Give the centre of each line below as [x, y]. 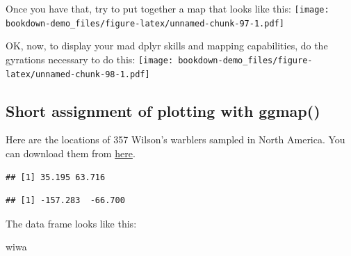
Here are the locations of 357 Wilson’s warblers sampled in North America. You [175, 139]
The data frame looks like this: [71, 223]
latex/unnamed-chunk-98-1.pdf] [78, 74]
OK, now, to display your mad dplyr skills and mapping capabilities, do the [167, 46]
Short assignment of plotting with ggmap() [163, 110]
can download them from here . [71, 153]
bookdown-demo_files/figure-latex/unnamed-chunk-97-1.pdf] [145, 23]
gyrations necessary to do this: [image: [90, 59]
